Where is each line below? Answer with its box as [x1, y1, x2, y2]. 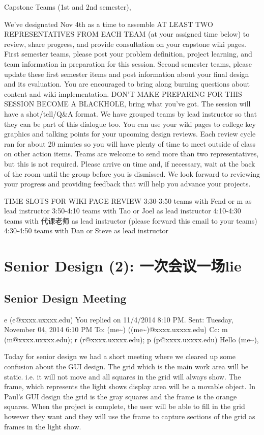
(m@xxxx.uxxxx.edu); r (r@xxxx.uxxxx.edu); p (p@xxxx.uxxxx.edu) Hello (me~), [4, 334, 259, 344]
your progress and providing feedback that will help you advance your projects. [4, 178, 251, 189]
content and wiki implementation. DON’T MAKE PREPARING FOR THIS [4, 88, 242, 99]
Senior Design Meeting [4, 290, 127, 306]
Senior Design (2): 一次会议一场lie [4, 255, 242, 276]
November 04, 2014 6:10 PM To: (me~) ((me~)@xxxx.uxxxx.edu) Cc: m [4, 324, 228, 335]
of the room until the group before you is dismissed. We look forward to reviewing [4, 168, 260, 179]
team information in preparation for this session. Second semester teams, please [4, 58, 252, 69]
